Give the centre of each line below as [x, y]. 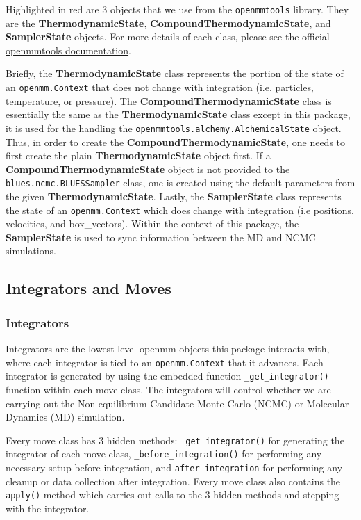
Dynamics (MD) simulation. [65, 417]
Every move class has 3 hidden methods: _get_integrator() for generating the [175, 440]
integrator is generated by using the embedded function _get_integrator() [167, 376]
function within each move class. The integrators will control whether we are [168, 389]
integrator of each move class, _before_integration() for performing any [164, 454]
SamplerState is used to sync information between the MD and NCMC [161, 237]
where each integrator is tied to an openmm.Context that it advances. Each [165, 362]
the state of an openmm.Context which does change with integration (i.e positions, [180, 210]
